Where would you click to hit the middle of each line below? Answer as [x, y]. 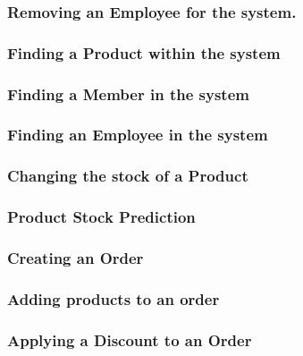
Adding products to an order [114, 298]
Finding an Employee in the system [138, 135]
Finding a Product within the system [144, 52]
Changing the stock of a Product [128, 176]
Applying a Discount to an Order [130, 339]
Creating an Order [76, 257]
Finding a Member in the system [128, 93]
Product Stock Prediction [101, 217]
